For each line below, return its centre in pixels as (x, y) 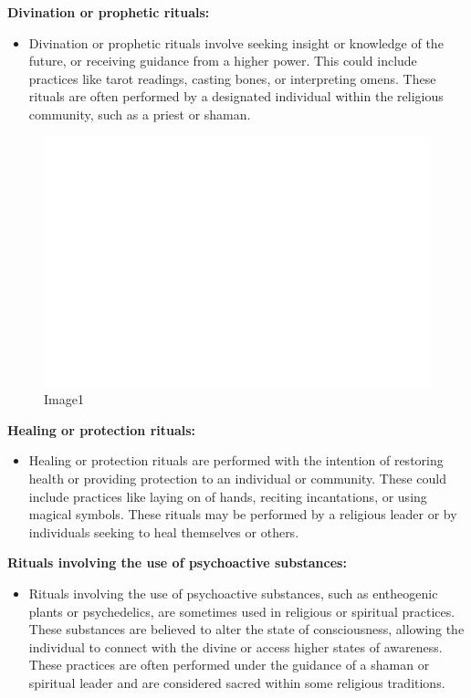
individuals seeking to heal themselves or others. (164, 531)
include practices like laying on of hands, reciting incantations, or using (228, 496)
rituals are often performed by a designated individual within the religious (236, 96)
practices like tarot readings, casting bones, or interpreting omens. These (232, 78)
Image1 (64, 399)
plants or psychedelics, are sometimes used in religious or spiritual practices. (242, 611)
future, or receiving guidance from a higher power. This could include (223, 61)
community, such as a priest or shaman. (140, 114)
